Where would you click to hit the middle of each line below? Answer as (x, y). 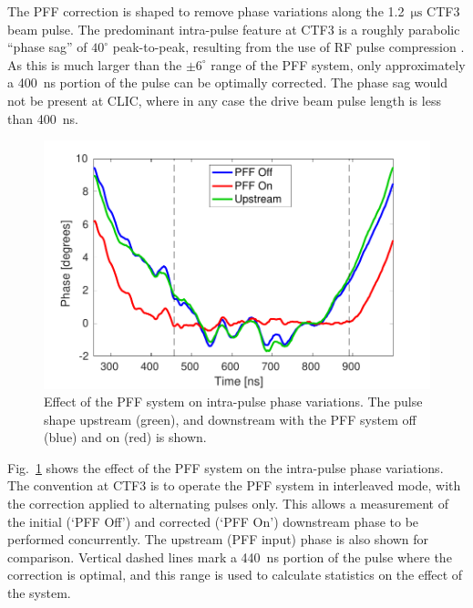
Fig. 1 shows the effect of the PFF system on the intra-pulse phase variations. (226, 467)
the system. (39, 593)
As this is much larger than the (95, 64)
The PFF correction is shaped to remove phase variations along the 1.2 (206, 11)
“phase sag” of (47, 47)
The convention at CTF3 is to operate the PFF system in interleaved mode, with (234, 485)
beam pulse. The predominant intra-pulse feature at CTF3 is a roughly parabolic (234, 29)
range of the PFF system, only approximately (338, 64)
